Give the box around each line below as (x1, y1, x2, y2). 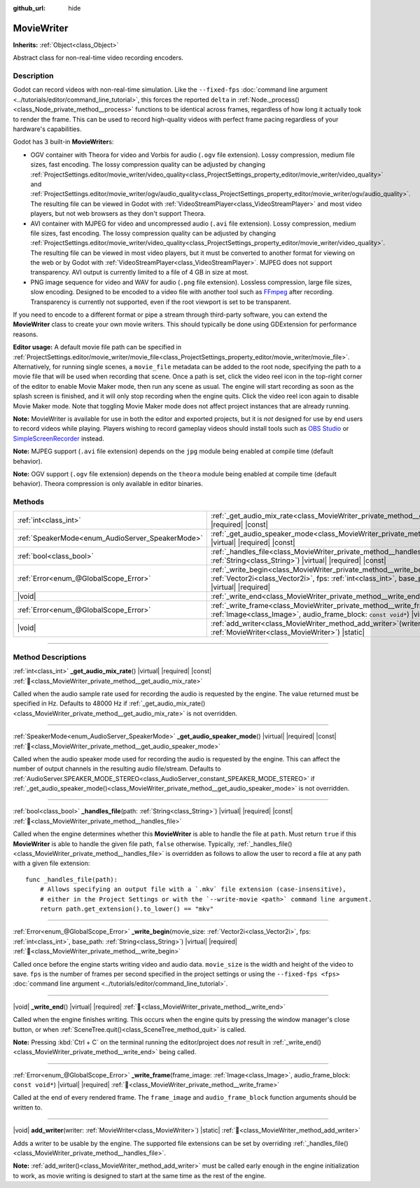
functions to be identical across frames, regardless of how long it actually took (135, 105, 362, 113)
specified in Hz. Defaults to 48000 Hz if (13, 699, 127, 707)
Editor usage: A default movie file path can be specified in (13, 343, 182, 352)
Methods (13, 497, 45, 507)
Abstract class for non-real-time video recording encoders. (13, 53, 183, 62)
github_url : (13, 4, 45, 12)
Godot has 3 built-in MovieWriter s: (13, 137, 114, 146)
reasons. (13, 330, 38, 338)
